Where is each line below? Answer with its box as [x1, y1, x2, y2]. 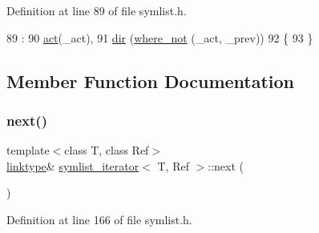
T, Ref [157, 157, 189, 174]
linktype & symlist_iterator [6, 157, 139, 174]
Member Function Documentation [6, 68, 295, 93]
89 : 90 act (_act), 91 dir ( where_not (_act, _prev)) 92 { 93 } [6, 29, 313, 46]
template [6, 142, 50, 159]
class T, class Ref [64, 142, 149, 159]
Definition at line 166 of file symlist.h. [6, 211, 192, 227]
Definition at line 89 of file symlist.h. [6, 2, 187, 18]
